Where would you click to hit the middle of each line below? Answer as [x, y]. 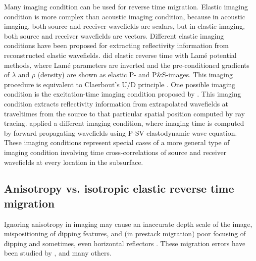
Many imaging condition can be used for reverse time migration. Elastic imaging [126, 6]
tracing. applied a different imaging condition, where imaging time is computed [124, 123]
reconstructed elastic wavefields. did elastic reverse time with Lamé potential [120, 55]
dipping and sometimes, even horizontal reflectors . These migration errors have [125, 243]
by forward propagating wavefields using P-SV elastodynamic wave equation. [121, 132]
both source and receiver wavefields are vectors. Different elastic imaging [114, 35]
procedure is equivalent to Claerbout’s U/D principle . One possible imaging [120, 84]
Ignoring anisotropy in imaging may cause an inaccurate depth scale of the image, [128, 224]
